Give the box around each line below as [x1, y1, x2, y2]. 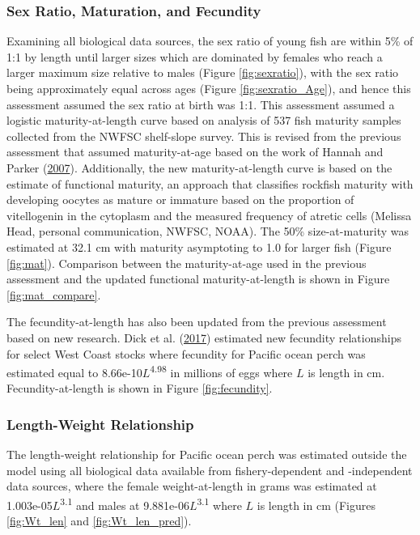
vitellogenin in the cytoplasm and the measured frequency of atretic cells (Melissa [6, 206, 412, 223]
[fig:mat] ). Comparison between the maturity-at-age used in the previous [6, 254, 367, 271]
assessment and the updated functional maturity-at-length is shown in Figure [6, 270, 390, 287]
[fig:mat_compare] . [6, 286, 101, 303]
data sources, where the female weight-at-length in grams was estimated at [6, 478, 377, 495]
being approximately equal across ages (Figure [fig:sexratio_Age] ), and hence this [6, 80, 411, 96]
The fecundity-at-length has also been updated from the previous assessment [6, 313, 387, 330]
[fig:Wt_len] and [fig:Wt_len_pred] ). [6, 512, 192, 529]
